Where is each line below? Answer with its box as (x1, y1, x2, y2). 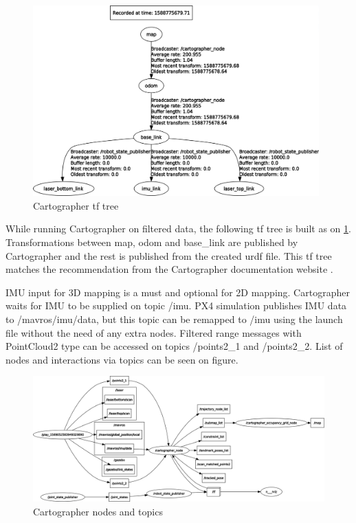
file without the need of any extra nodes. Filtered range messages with (5, 325, 302, 340)
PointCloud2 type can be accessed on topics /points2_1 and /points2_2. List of (5, 339, 343, 353)
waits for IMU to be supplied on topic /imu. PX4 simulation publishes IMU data (5, 298, 347, 313)
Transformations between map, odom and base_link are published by (5, 235, 298, 249)
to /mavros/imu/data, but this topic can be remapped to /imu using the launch (5, 312, 343, 326)
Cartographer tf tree (33, 198, 119, 212)
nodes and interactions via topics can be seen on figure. (5, 352, 238, 366)
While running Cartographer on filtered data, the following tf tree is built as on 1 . (5, 221, 351, 236)
